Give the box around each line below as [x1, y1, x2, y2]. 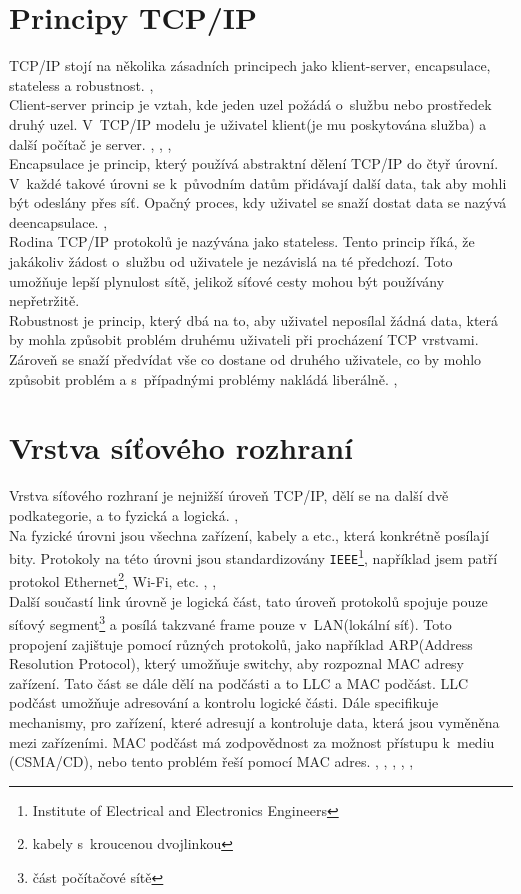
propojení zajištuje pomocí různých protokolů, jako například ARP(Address [9, 633, 473, 654]
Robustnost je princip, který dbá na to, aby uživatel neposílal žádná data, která [9, 309, 499, 330]
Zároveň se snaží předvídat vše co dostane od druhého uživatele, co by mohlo [9, 349, 482, 370]
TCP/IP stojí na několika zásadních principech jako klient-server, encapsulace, [9, 55, 491, 76]
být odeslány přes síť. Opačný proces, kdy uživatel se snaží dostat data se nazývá [9, 192, 507, 213]
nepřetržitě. [9, 290, 80, 311]
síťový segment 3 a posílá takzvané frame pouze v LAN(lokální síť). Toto [9, 611, 452, 634]
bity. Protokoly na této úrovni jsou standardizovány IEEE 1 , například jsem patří [9, 545, 498, 568]
